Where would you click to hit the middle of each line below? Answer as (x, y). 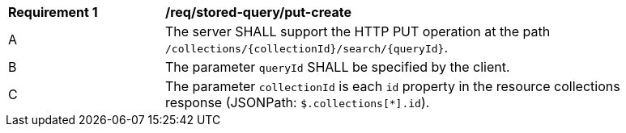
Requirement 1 (53, 12)
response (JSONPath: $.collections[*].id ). (298, 102)
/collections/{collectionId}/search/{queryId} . (307, 48)
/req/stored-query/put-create (259, 12)
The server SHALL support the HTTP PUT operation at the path (358, 31)
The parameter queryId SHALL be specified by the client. (338, 67)
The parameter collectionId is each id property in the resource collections (393, 86)
